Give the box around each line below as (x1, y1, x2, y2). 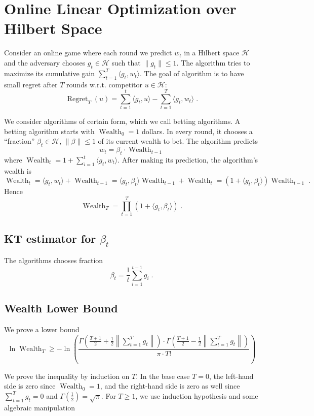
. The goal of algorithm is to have (139, 68, 244, 78)
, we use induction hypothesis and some (135, 390, 258, 401)
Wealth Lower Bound (4, 300, 118, 316)
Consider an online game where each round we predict (4, 47, 172, 58)
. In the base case (136, 370, 190, 381)
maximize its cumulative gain (4, 68, 95, 78)
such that (111, 57, 141, 68)
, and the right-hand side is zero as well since (100, 380, 240, 391)
